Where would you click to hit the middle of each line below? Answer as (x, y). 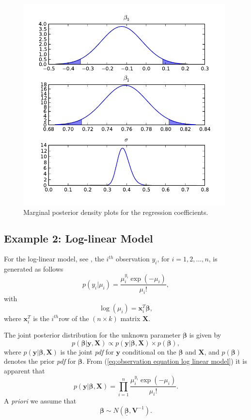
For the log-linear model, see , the (54, 259)
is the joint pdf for (87, 351)
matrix (130, 318)
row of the (74, 318)
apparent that (24, 370)
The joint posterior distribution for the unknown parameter (92, 335)
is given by (205, 335)
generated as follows (34, 268)
